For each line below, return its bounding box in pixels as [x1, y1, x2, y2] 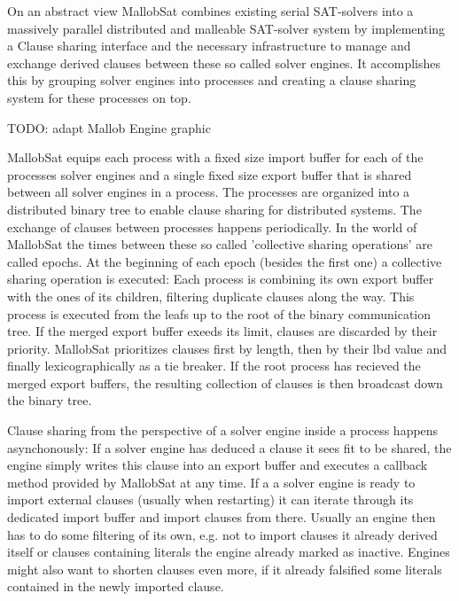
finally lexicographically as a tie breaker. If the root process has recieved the [7, 356, 421, 375]
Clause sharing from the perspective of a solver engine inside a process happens [7, 421, 439, 440]
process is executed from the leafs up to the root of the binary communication [7, 304, 432, 323]
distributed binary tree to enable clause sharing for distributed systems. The [7, 199, 422, 218]
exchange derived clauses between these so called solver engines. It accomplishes [7, 53, 441, 72]
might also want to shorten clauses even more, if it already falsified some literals [7, 559, 442, 578]
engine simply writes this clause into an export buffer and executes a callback [7, 456, 428, 474]
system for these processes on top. [7, 88, 191, 106]
